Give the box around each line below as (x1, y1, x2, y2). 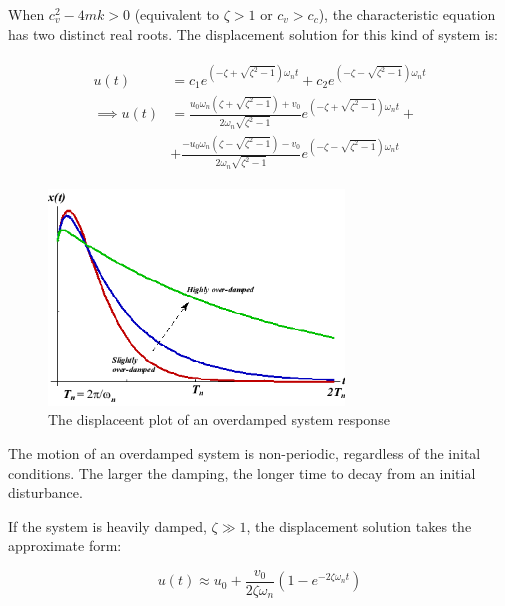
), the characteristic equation (318, 4, 496, 24)
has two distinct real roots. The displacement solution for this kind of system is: (8, 23, 499, 44)
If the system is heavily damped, (8, 515, 207, 536)
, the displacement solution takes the (246, 515, 472, 536)
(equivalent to (134, 4, 220, 24)
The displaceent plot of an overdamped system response (48, 409, 390, 430)
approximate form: (8, 535, 122, 556)
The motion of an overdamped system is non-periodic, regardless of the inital (8, 442, 481, 463)
